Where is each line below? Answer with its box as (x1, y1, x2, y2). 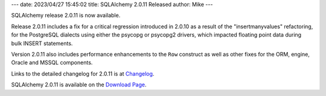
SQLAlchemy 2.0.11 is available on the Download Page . (11, 81, 147, 88)
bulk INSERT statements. (11, 40, 73, 47)
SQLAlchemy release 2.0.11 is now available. (11, 12, 121, 19)
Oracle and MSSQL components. (11, 59, 93, 66)
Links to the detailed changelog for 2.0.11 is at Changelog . (11, 70, 155, 77)
